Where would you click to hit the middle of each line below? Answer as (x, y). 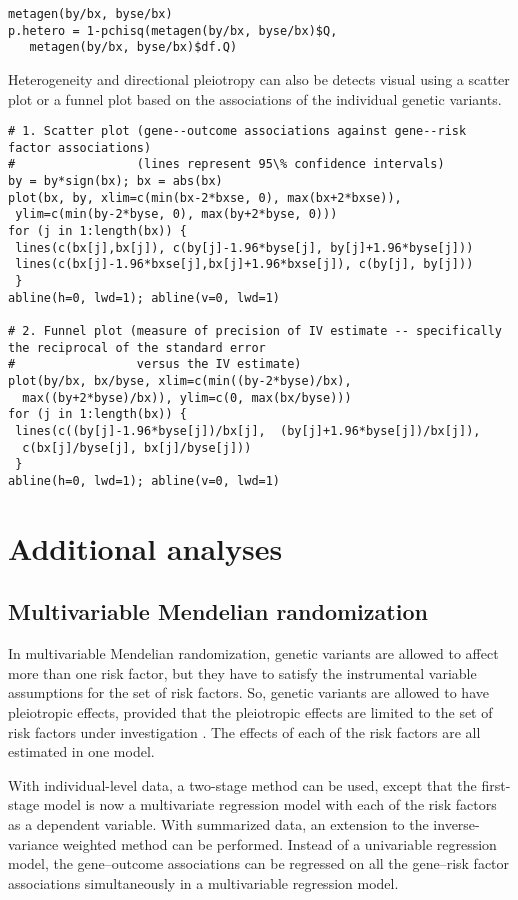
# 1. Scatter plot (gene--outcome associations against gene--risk (237, 131)
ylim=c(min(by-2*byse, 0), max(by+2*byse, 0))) (176, 214)
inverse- (456, 823)
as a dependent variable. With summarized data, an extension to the (218, 823)
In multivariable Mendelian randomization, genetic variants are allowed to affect (253, 653)
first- (496, 784)
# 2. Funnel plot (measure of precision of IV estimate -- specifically (255, 331)
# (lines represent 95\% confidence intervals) (226, 164)
